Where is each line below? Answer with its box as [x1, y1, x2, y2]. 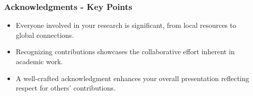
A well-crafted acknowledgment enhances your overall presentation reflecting [15, 73, 250, 83]
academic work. [15, 56, 63, 66]
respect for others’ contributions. [15, 83, 116, 93]
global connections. [15, 29, 74, 40]
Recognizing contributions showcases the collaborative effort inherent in [15, 46, 235, 57]
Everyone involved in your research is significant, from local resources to [15, 20, 237, 30]
